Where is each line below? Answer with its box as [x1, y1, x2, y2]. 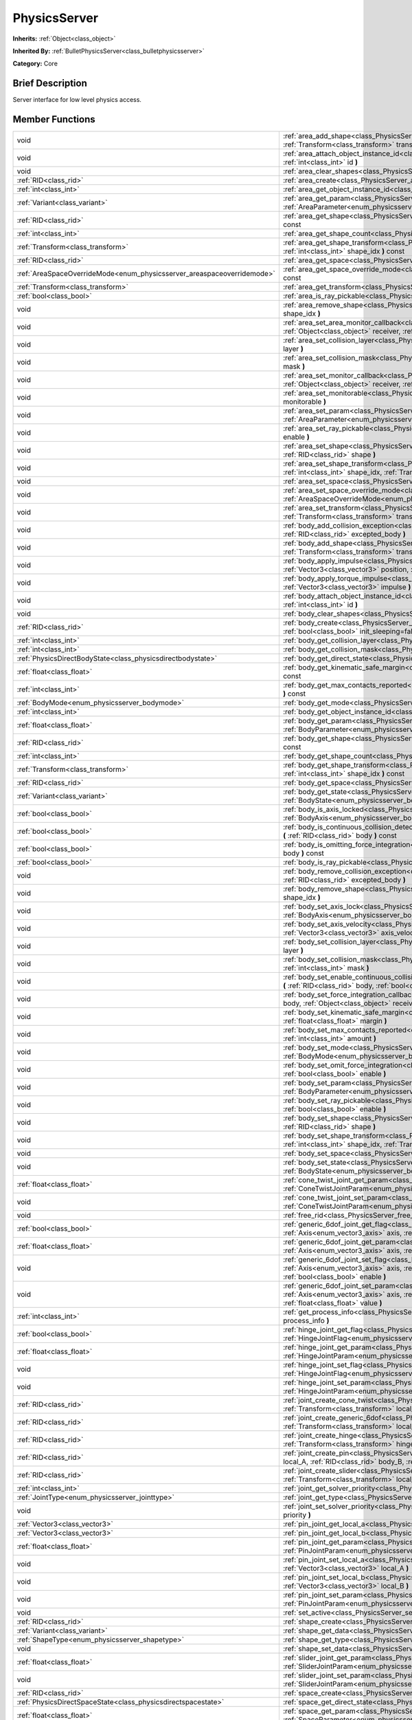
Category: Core [12, 59, 58, 68]
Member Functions [12, 114, 95, 125]
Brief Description [12, 78, 87, 89]
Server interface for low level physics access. [12, 96, 142, 104]
